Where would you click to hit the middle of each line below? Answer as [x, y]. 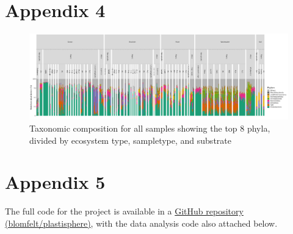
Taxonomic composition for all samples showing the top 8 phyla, [150, 128]
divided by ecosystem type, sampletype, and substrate [130, 140]
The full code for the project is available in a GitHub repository [124, 211]
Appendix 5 [55, 182]
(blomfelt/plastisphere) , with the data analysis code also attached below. [141, 223]
